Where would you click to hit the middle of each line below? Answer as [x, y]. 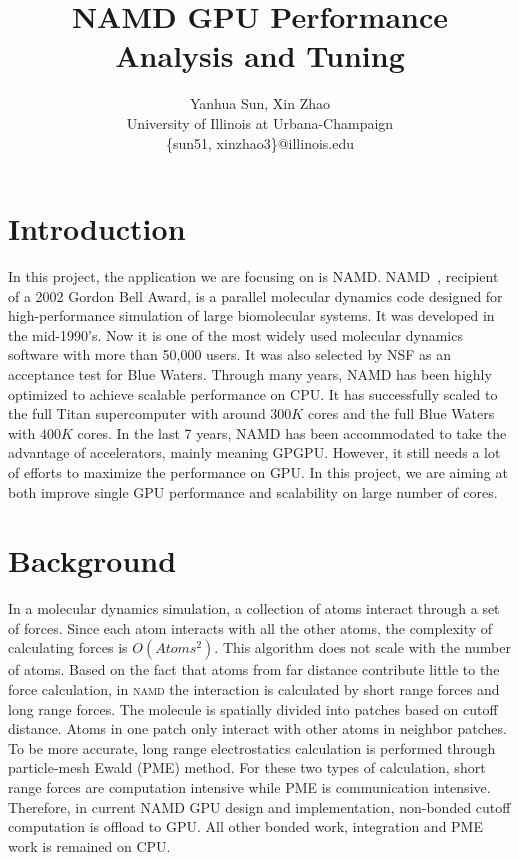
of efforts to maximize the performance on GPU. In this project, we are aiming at [258, 471]
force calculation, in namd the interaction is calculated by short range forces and [254, 689]
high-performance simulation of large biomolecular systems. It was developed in [251, 315]
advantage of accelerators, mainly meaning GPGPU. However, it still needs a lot [254, 452]
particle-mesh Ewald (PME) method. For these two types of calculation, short [247, 767]
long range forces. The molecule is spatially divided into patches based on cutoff [253, 708]
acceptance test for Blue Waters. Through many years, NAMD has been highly [250, 374]
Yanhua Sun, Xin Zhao [260, 103]
